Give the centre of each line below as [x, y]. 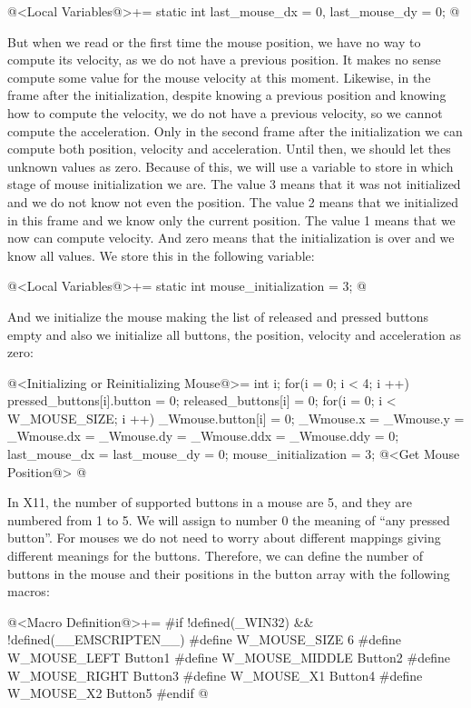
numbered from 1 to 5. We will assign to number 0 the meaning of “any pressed [229, 519]
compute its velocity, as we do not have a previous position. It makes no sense [224, 60]
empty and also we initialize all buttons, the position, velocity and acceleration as [235, 334]
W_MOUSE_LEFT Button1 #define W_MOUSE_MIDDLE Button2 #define [229, 657]
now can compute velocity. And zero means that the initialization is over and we [231, 238]
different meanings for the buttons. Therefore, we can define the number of [216, 556]
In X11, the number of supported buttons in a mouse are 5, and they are [210, 502]
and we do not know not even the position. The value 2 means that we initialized [233, 201]
